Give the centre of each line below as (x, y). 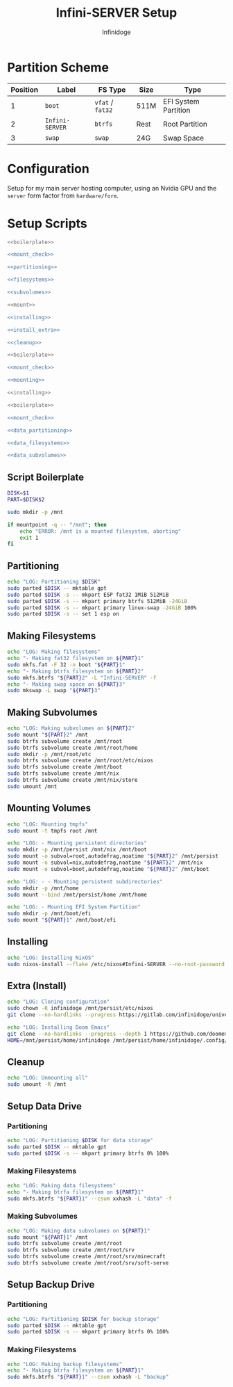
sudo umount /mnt (32, 786)
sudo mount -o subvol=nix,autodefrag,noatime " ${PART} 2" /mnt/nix (105, 863)
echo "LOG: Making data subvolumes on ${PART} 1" (79, 1230)
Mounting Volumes (49, 808)
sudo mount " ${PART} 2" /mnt (48, 735)
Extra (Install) (37, 986)
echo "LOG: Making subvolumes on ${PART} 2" (71, 728)
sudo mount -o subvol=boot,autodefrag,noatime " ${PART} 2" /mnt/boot (108, 869)
